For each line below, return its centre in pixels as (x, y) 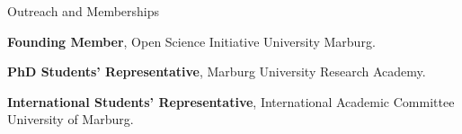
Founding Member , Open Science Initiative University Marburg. (191, 41)
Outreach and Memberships (84, 11)
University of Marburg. (71, 119)
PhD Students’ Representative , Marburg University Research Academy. (217, 71)
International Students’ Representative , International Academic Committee (231, 101)
